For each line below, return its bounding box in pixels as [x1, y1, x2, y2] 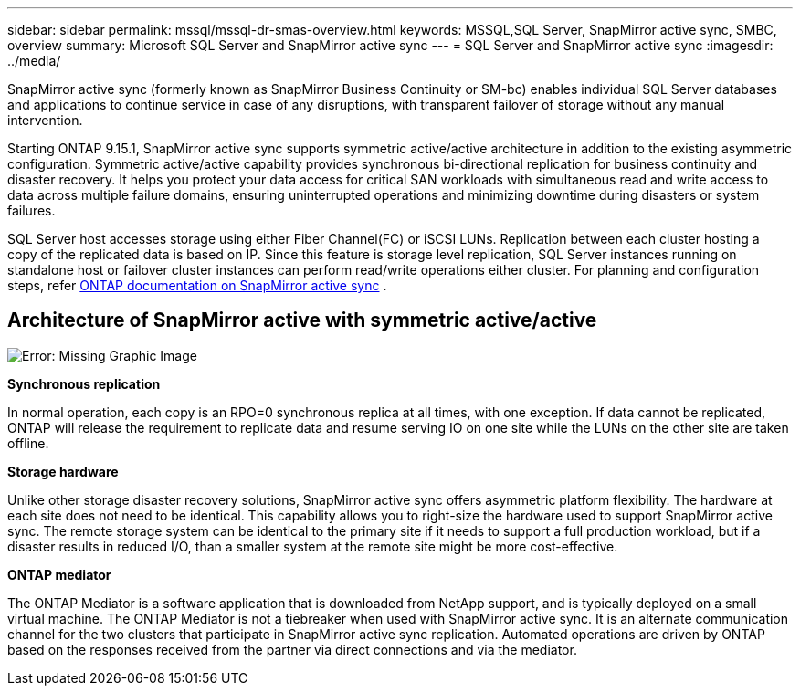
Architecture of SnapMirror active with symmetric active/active [7, 309, 597, 332]
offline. [7, 435, 49, 451]
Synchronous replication [7, 375, 161, 392]
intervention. [7, 112, 83, 128]
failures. [7, 203, 56, 218]
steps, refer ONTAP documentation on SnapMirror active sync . [7, 278, 387, 293]
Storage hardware [7, 463, 119, 479]
